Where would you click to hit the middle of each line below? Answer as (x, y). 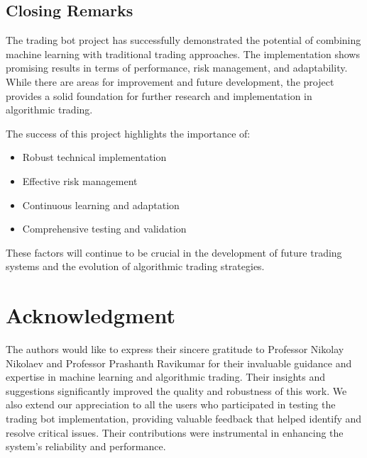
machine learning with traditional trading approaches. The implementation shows (183, 54)
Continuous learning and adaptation (101, 205)
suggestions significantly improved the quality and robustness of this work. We (176, 390)
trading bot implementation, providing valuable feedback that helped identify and (184, 419)
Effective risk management (80, 180)
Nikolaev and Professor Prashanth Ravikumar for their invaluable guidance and (179, 363)
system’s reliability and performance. (86, 446)
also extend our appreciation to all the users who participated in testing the (171, 404)
